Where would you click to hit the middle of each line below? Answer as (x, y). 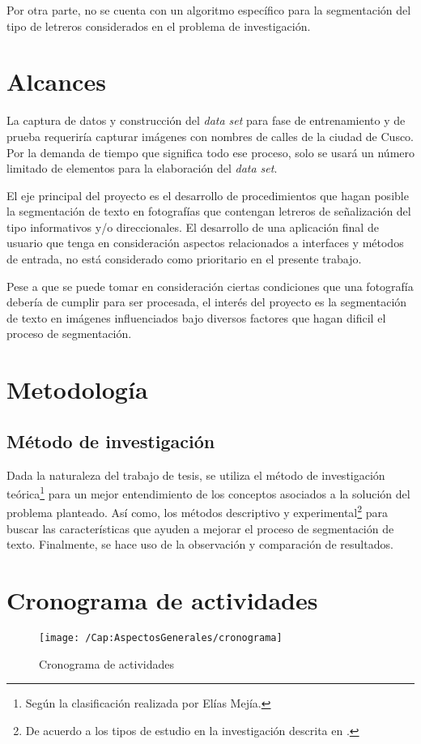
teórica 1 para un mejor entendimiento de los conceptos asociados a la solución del (208, 492)
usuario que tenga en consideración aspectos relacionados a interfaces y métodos (205, 243)
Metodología (77, 389)
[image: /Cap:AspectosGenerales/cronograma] (161, 638)
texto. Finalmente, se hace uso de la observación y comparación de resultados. (200, 544)
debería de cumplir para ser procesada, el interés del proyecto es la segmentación (207, 302)
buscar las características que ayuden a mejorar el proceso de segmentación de (200, 528)
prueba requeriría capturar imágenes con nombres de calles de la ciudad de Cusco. (210, 136)
